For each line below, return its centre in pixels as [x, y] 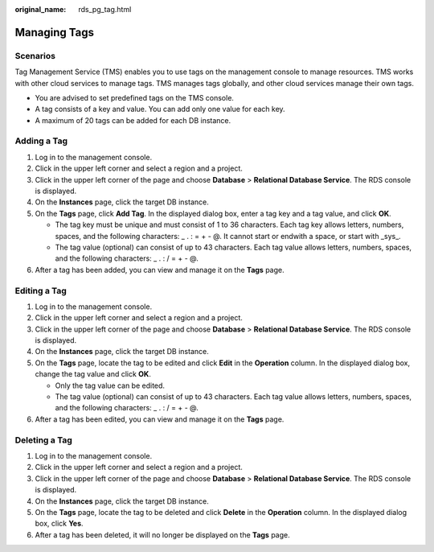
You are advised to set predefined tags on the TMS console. [135, 97]
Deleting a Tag [43, 440]
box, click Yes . [59, 524]
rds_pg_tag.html [105, 9]
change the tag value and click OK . [93, 374]
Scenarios [35, 56]
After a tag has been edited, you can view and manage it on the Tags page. [160, 419]
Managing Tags [54, 32]
